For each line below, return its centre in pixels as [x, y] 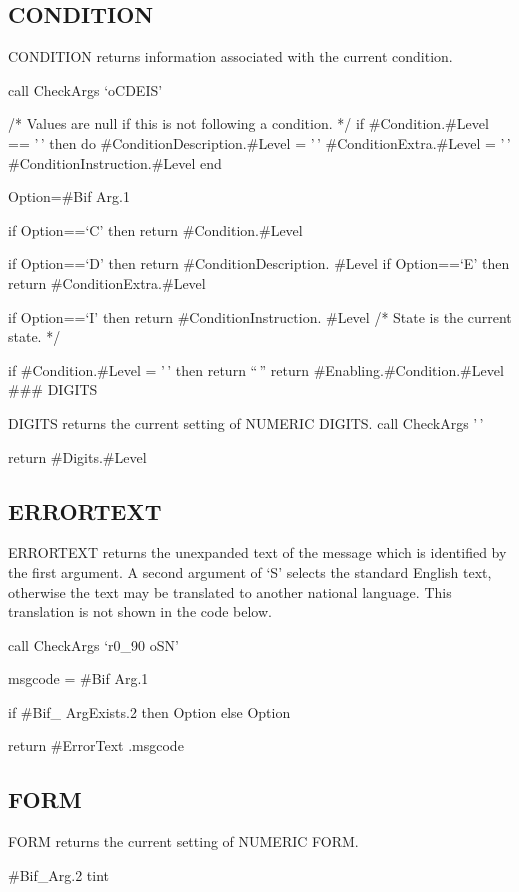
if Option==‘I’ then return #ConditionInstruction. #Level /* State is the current [260, 316]
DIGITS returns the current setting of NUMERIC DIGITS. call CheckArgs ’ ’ [246, 422]
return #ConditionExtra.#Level [107, 282]
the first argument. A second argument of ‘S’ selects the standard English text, [250, 571]
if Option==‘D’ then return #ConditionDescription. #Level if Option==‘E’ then [259, 263]
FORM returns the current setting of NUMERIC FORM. [183, 841]
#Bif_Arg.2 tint [58, 874]
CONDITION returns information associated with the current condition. [230, 56]
